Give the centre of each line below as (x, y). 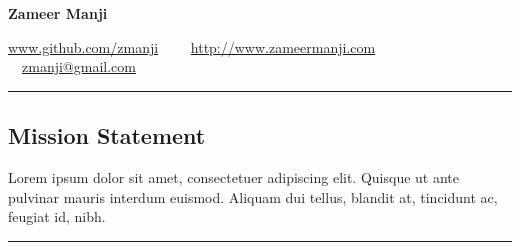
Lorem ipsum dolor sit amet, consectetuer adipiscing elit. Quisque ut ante (234, 176)
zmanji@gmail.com (79, 66)
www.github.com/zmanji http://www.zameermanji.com (192, 46)
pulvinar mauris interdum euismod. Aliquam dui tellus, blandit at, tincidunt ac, (253, 196)
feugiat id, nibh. (57, 216)
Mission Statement (107, 135)
